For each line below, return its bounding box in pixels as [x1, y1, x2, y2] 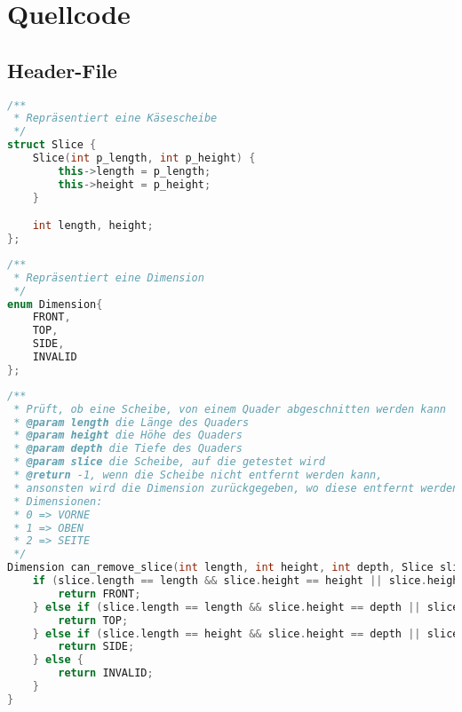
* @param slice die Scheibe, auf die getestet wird [13, 455, 325, 469]
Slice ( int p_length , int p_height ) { [32, 152, 256, 165]
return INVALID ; [58, 667, 154, 680]
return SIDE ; [58, 640, 135, 653]
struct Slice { [7, 138, 97, 152]
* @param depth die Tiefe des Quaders [13, 442, 243, 455]
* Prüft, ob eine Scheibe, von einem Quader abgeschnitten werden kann [13, 402, 446, 415]
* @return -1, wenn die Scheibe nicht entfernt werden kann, [13, 469, 383, 482]
